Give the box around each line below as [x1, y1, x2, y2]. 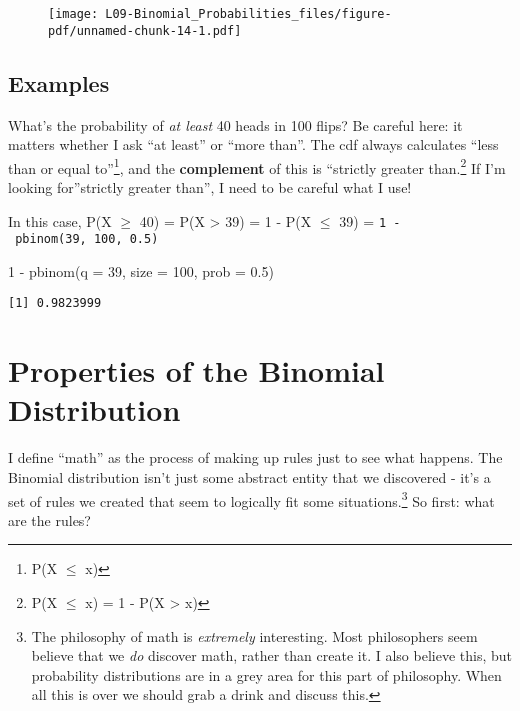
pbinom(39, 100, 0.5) [15, 232, 159, 247]
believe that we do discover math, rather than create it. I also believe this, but [31, 645, 512, 666]
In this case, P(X [8, 210, 112, 231]
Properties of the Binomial [8, 350, 385, 391]
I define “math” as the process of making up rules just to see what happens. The [8, 447, 503, 468]
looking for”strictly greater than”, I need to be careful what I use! [8, 176, 412, 197]
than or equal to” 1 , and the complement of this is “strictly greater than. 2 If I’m [8, 154, 506, 178]
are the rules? [8, 509, 91, 530]
